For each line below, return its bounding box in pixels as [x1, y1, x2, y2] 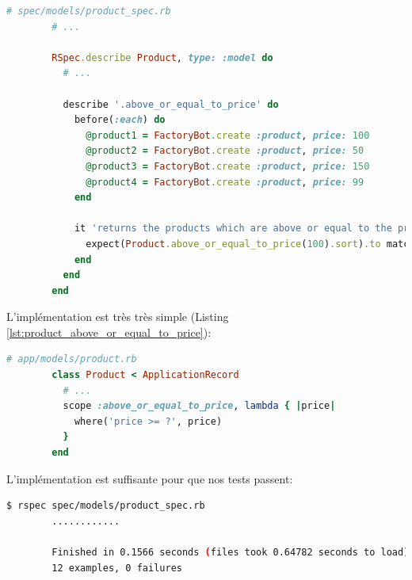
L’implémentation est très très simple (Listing [6, 308, 229, 325]
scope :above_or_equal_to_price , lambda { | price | [63, 400, 336, 412]
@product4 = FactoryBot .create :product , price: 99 [86, 176, 364, 188]
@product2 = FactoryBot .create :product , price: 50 [86, 145, 364, 157]
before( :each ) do [74, 114, 166, 126]
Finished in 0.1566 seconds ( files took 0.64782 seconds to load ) [51, 547, 410, 558]
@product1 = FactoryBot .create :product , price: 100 [86, 129, 370, 141]
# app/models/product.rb [6, 353, 137, 365]
